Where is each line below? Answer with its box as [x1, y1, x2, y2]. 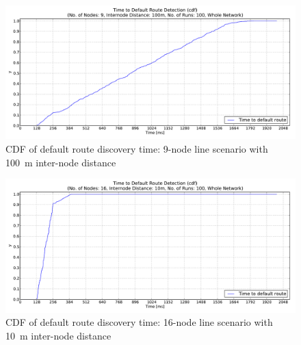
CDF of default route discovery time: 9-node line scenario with [5, 142, 268, 156]
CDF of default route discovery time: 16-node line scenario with [5, 315, 273, 329]
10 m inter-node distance [5, 328, 112, 342]
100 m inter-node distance [5, 155, 116, 169]
